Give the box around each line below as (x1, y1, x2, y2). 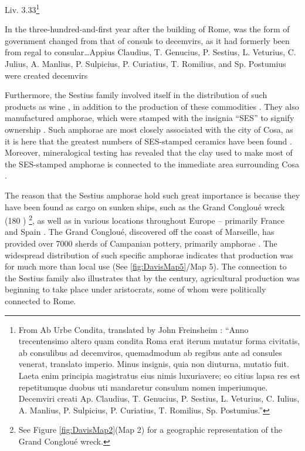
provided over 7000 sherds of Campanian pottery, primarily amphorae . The (5, 237, 277, 249)
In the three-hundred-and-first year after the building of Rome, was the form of (5, 23, 290, 35)
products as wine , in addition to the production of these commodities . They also (5, 100, 299, 112)
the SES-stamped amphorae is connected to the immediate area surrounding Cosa (5, 157, 299, 170)
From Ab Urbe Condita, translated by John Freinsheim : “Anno (18, 323, 249, 335)
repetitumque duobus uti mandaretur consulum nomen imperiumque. (18, 381, 268, 393)
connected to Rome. (5, 294, 76, 307)
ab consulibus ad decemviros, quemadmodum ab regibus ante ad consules (18, 346, 282, 358)
